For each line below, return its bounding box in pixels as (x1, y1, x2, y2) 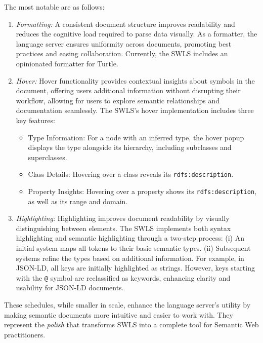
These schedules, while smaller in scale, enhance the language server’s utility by (4, 299, 251, 310)
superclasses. (28, 151, 67, 162)
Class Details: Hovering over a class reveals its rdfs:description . (28, 169, 234, 179)
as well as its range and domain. (28, 196, 128, 206)
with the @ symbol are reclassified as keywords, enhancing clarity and (16, 272, 231, 283)
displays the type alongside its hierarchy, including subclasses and (28, 142, 232, 153)
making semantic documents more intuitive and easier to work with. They (4, 309, 233, 320)
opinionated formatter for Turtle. (16, 58, 118, 68)
